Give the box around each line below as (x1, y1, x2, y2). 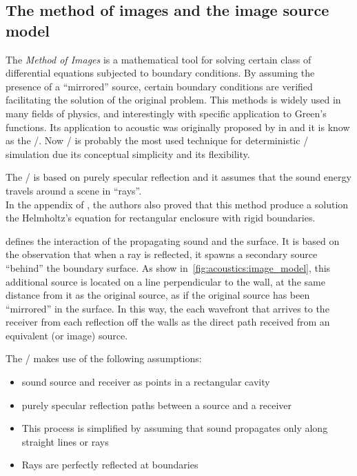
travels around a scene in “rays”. (6, 183, 142, 197)
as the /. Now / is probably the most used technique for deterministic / (6, 133, 309, 148)
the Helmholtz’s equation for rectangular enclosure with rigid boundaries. (6, 210, 316, 225)
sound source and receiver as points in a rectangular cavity (21, 375, 270, 389)
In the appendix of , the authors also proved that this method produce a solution (6, 197, 349, 211)
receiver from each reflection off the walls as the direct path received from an (6, 315, 330, 329)
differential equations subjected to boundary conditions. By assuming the (6, 66, 315, 80)
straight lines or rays (21, 434, 109, 448)
